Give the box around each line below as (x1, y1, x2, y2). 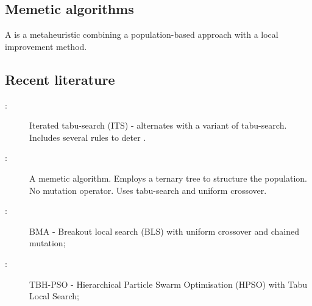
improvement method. (5, 40, 87, 52)
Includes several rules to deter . (29, 130, 146, 143)
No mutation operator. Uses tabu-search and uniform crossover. (29, 183, 267, 196)
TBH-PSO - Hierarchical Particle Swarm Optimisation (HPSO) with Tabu (29, 277, 308, 290)
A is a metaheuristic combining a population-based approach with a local (5, 28, 278, 41)
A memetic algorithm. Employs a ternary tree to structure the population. (29, 171, 307, 184)
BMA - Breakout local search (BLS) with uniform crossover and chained (29, 224, 299, 237)
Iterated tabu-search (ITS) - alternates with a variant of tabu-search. (29, 119, 287, 132)
